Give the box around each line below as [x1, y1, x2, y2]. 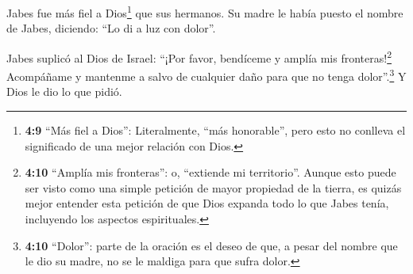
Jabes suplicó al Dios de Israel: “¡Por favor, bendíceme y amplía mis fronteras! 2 [6, 47, 392, 66]
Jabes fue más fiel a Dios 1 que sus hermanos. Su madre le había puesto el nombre [6, 2, 403, 21]
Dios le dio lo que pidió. [6, 83, 122, 100]
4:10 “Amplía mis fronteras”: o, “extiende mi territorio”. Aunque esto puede [25, 164, 396, 181]
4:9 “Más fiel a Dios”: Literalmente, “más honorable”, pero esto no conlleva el [25, 121, 406, 138]
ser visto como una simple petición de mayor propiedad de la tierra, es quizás [25, 179, 402, 196]
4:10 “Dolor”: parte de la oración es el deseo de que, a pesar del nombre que [25, 237, 398, 253]
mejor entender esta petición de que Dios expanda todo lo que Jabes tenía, [25, 195, 389, 211]
